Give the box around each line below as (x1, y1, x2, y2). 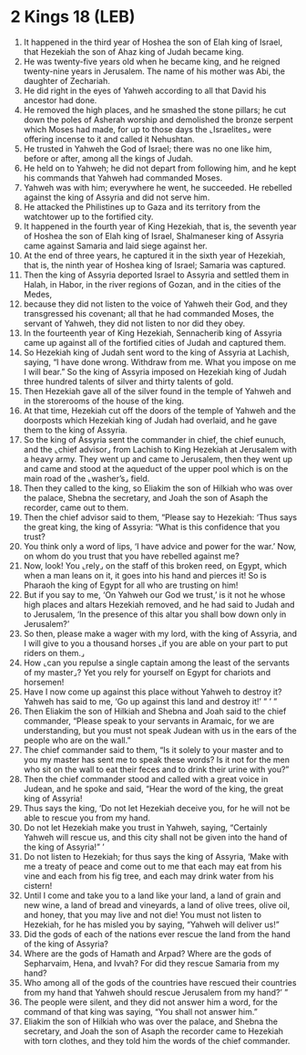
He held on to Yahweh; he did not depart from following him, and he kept (23, 162, 297, 173)
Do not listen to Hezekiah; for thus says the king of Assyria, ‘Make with (23, 851, 290, 862)
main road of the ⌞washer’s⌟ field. (23, 473, 150, 484)
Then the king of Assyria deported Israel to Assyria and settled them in (23, 269, 290, 280)
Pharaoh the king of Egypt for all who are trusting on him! (23, 580, 239, 590)
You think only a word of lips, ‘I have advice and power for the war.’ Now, (23, 540, 297, 551)
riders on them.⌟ (23, 647, 86, 658)
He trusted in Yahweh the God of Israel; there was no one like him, (23, 143, 272, 154)
